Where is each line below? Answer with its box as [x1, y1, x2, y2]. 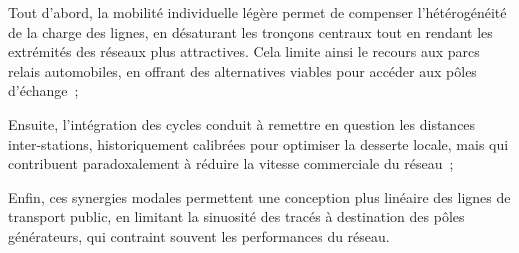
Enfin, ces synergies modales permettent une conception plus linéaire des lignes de [8, 186, 511, 207]
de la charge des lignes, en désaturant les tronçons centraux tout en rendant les [8, 21, 493, 42]
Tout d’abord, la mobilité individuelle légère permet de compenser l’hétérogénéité [8, 2, 507, 22]
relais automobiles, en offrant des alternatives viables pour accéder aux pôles [8, 60, 477, 81]
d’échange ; [8, 80, 79, 101]
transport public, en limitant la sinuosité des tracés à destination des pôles [8, 206, 465, 227]
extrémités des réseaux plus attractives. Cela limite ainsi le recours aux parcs [8, 41, 480, 62]
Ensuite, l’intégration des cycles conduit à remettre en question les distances [8, 113, 476, 134]
